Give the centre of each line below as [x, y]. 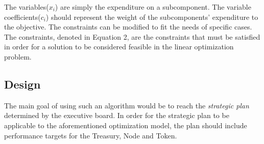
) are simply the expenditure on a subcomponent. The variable [153, 7]
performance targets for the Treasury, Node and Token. [91, 135]
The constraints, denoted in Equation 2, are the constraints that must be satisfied [132, 36]
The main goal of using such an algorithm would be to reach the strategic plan [127, 105]
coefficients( [22, 17]
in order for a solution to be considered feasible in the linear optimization [119, 47]
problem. [18, 56]
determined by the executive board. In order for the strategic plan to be [117, 115]
